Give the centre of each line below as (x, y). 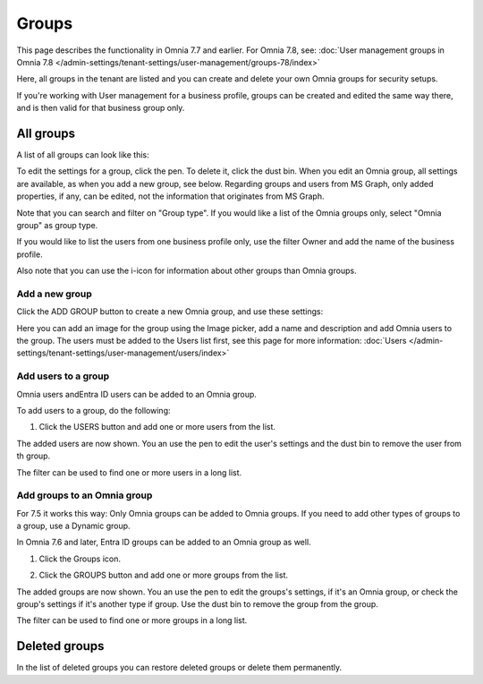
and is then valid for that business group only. (101, 108)
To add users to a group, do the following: (93, 410)
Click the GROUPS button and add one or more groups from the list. (164, 575)
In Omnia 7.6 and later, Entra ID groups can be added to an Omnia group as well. (164, 543)
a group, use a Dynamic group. (73, 526)
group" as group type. (57, 225)
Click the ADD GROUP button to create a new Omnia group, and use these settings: (170, 312)
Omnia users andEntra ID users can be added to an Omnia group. (136, 394)
